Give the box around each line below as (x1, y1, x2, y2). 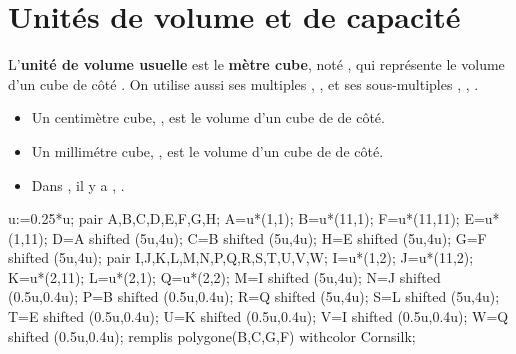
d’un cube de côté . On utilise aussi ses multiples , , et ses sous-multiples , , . (8, 73, 479, 94)
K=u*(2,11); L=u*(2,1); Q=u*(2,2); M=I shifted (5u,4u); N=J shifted (8, 266, 441, 287)
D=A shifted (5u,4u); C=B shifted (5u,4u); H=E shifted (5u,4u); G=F (52, 227, 487, 248)
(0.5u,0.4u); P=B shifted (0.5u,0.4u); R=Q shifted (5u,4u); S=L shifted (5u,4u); (8, 286, 500, 307)
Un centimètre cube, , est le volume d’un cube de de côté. (31, 107, 385, 128)
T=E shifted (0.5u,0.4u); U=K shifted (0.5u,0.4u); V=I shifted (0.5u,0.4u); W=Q (8, 306, 509, 327)
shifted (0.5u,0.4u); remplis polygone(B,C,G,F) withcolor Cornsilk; (8, 325, 416, 346)
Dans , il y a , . (31, 174, 125, 195)
